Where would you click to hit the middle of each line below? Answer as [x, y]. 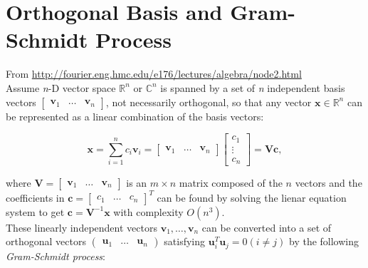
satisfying [185, 241]
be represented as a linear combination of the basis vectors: [135, 116]
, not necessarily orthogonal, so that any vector [209, 102]
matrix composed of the [231, 183]
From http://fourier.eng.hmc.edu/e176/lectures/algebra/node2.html [154, 74]
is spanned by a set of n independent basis [253, 87]
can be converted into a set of [267, 227]
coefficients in [35, 197]
